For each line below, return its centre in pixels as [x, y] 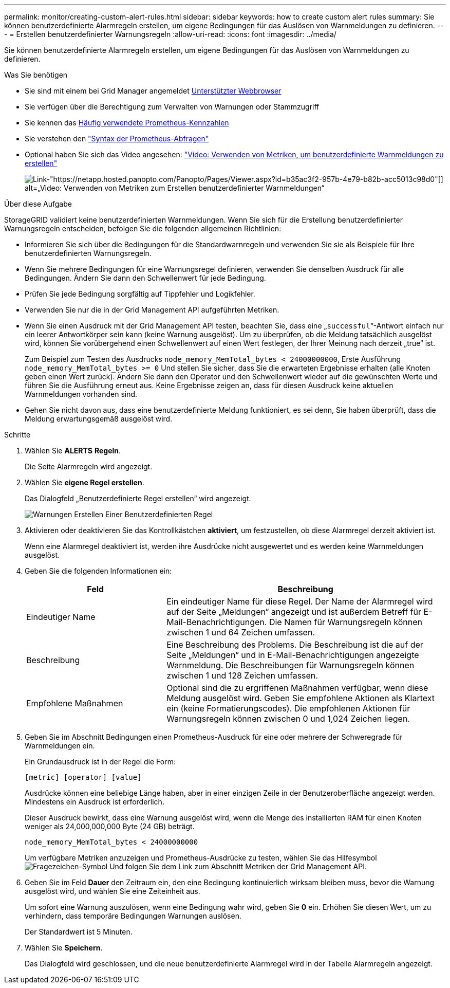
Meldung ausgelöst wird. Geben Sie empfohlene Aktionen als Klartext [301, 698]
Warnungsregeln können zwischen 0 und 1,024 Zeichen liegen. [288, 719]
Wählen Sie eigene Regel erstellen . [85, 482]
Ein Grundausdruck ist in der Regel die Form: [100, 762]
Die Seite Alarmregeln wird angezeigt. [89, 466]
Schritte [17, 435]
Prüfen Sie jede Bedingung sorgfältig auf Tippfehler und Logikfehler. [140, 294]
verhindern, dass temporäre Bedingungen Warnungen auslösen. [133, 916]
